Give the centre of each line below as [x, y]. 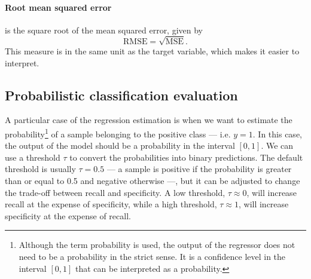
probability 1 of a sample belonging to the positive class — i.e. [118, 133]
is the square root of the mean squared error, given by [104, 30]
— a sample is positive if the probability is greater [199, 169]
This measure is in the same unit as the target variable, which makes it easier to [152, 50]
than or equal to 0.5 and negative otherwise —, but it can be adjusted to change [153, 180]
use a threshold [33, 157]
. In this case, [277, 134]
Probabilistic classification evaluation [121, 95]
